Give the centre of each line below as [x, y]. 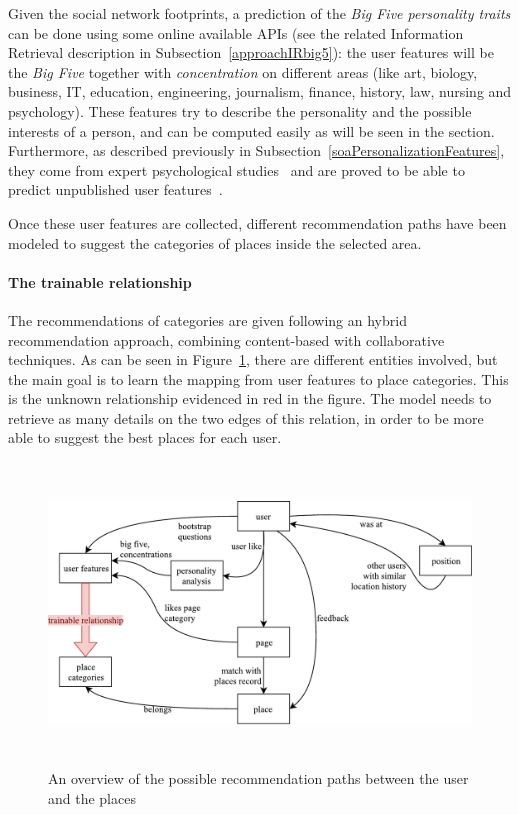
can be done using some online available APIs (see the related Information [236, 32]
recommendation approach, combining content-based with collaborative [226, 339]
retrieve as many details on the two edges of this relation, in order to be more [246, 417]
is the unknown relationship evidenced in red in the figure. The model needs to [250, 398]
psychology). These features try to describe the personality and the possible [240, 110]
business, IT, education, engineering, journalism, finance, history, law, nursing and [260, 91]
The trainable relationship [100, 281]
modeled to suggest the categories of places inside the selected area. [215, 242]
